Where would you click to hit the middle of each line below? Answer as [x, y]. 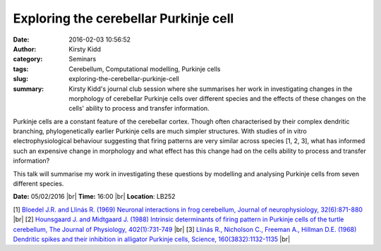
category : [28, 59]
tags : [21, 69]
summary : [29, 89]
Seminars [83, 59]
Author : [25, 49]
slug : [20, 79]
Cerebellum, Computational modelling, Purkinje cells [145, 69]
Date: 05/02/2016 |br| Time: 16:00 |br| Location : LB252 [94, 197]
